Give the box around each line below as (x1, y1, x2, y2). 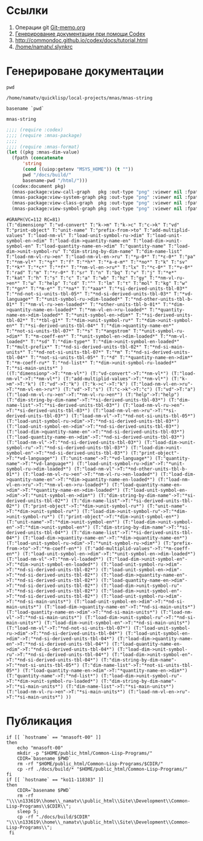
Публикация (6, 714, 72, 728)
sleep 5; (17, 808, 39, 814)
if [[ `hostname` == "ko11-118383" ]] (6, 777, 104, 783)
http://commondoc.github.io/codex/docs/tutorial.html (14, 36, 148, 44)
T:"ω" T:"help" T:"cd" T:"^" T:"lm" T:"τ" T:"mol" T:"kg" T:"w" (22, 280, 188, 286)
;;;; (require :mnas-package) (6, 132, 83, 138)
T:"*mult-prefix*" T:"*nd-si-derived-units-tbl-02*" (6, 344, 142, 350)
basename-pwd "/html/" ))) (22, 177, 88, 184)
